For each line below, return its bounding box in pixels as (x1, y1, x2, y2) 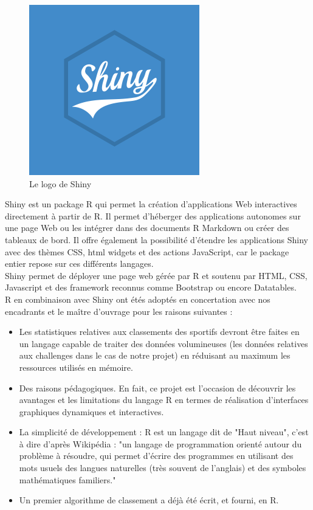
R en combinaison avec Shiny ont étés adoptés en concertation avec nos (5, 292, 270, 305)
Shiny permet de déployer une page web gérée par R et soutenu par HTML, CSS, (5, 269, 308, 281)
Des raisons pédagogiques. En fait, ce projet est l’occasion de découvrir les (19, 381, 296, 394)
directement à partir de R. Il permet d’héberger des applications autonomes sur (5, 209, 301, 222)
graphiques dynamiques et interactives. (19, 405, 164, 418)
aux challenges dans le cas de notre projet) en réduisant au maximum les (19, 349, 291, 362)
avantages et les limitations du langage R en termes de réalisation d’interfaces (19, 393, 309, 406)
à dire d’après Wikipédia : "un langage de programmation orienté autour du (19, 437, 302, 450)
